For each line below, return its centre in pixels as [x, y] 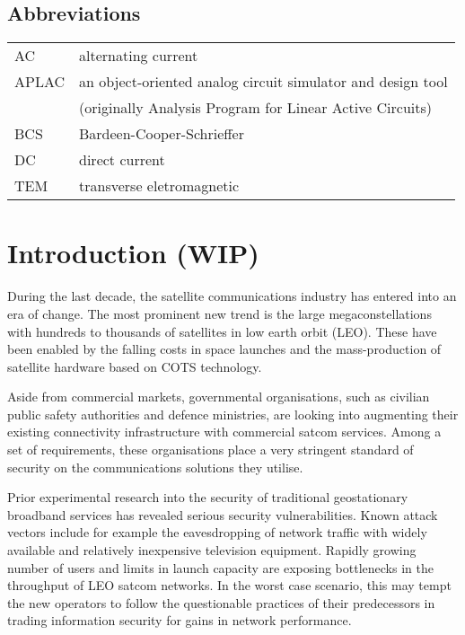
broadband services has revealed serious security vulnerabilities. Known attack [223, 514]
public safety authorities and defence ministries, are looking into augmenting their [233, 414]
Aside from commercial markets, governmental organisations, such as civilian [219, 397]
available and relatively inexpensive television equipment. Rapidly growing [212, 550]
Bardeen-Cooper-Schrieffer [162, 134]
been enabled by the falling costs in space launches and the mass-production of [224, 349]
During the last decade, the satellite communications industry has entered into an [232, 296]
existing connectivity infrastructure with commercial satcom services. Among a [224, 432]
